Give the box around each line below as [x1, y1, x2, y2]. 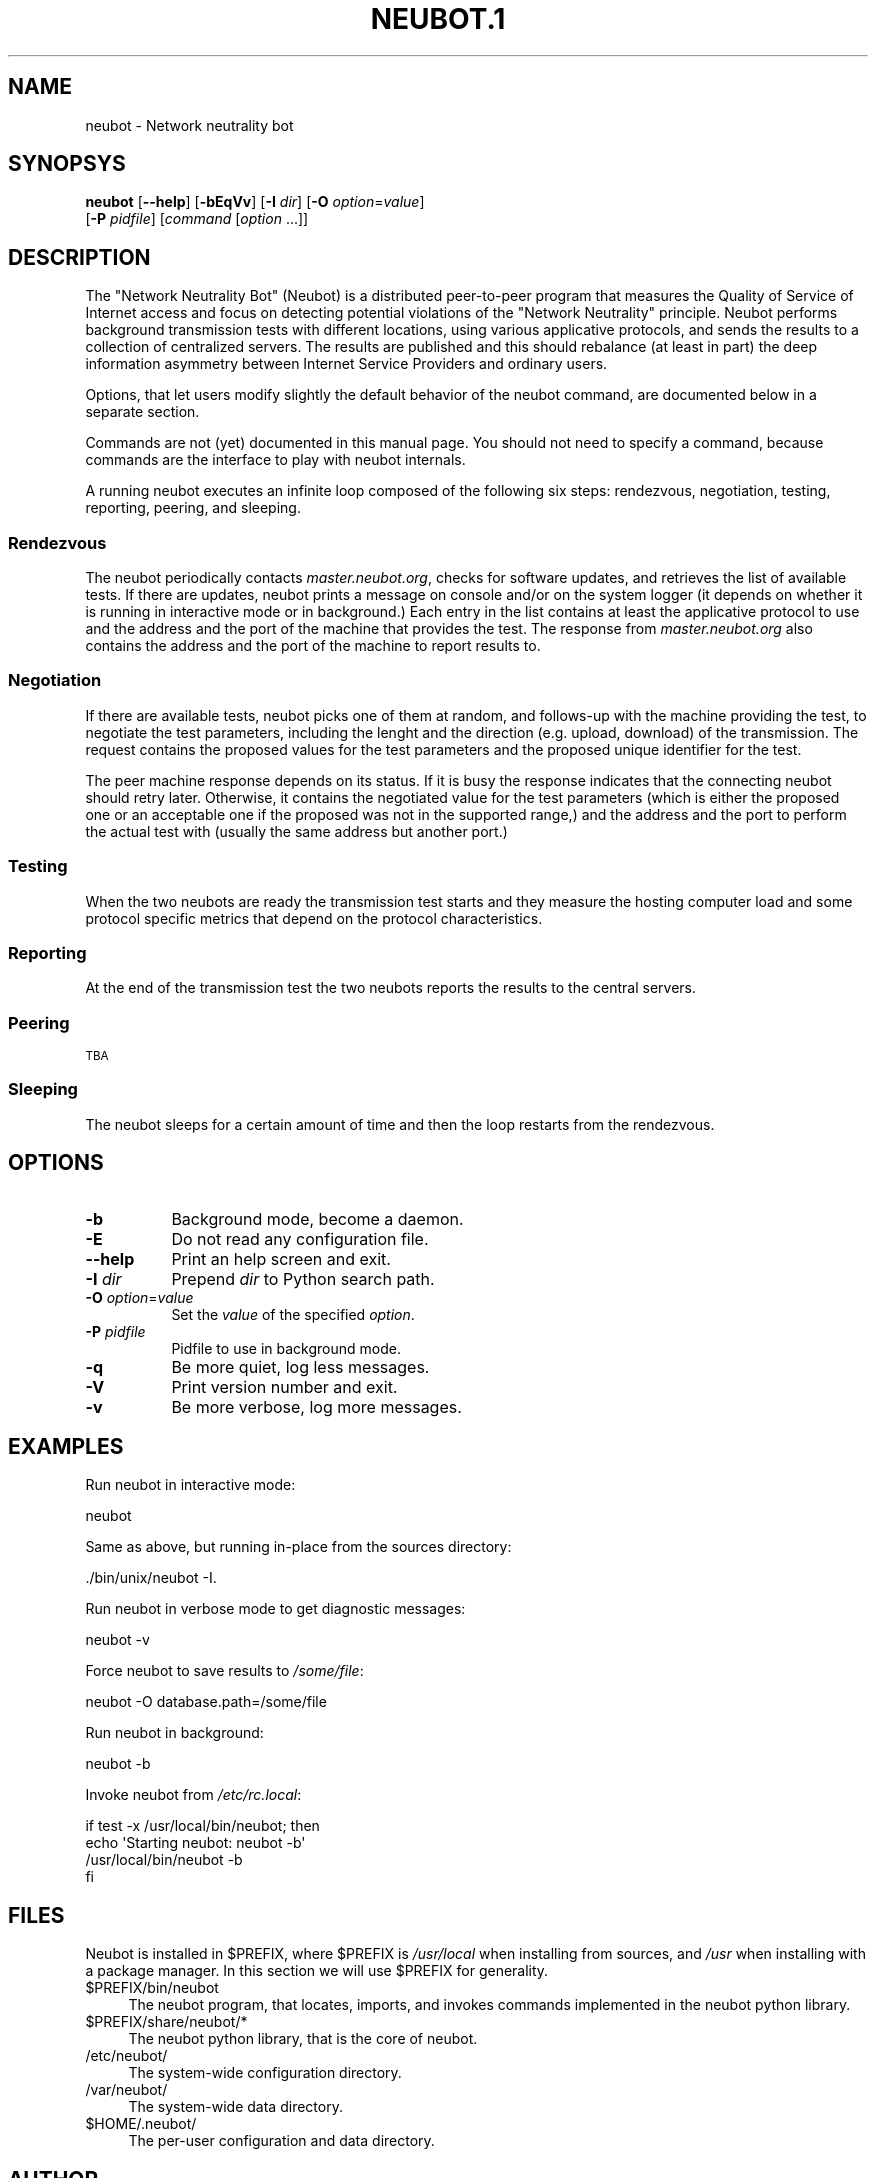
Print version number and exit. [171, 1376, 398, 1397]
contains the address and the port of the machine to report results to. [85, 637, 541, 655]
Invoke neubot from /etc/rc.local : [85, 1786, 302, 1804]
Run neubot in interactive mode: [85, 1476, 296, 1494]
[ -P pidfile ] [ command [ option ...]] [85, 210, 309, 228]
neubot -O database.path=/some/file [85, 1693, 327, 1711]
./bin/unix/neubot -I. [85, 1569, 217, 1587]
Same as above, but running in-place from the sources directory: [85, 1538, 512, 1556]
